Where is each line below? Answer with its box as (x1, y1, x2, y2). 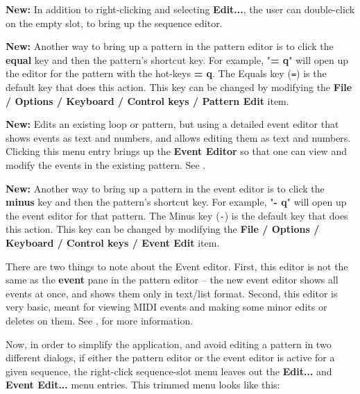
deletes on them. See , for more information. (6, 313, 194, 327)
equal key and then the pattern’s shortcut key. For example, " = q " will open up (6, 52, 349, 67)
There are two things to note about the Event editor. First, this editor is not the (6, 258, 348, 273)
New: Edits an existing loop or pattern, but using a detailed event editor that (6, 117, 339, 131)
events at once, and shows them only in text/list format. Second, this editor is (6, 286, 338, 300)
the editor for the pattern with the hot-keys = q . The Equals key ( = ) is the (6, 66, 327, 81)
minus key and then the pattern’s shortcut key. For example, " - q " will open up (6, 195, 347, 209)
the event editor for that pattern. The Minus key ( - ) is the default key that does (6, 208, 348, 222)
